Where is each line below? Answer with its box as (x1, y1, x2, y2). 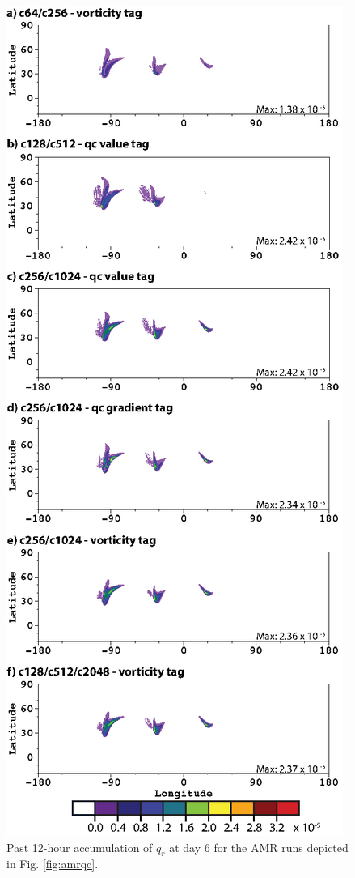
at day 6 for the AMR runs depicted (169, 838, 349, 855)
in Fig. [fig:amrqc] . (6, 855, 99, 872)
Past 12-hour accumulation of (6, 838, 153, 855)
